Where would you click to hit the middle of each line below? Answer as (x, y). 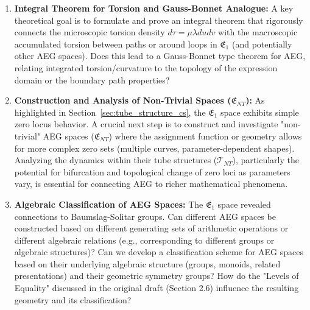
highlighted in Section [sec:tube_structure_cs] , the (110, 112)
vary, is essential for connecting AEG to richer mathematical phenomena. (151, 184)
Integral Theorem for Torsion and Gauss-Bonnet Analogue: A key (154, 8)
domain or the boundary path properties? (92, 79)
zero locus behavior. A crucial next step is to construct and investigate (146, 124)
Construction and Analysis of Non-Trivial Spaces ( (123, 100)
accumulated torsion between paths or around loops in (116, 44)
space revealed (244, 204)
